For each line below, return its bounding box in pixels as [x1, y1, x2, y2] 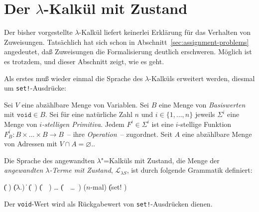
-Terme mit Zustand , [49, 165, 113, 175]
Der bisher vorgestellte [4, 27, 73, 37]
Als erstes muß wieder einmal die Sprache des [4, 73, 143, 83]
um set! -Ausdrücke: [4, 83, 66, 93]
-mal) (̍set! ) [90, 181, 127, 192]
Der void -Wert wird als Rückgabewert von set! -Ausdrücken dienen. [4, 198, 213, 209]
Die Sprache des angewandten [4, 155, 95, 165]
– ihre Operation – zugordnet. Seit [67, 128, 172, 139]
